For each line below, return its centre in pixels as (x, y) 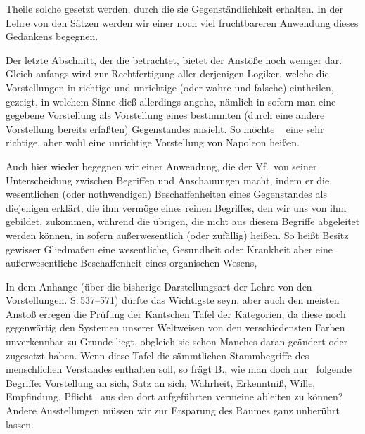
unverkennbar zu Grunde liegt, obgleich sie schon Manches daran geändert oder (177, 342)
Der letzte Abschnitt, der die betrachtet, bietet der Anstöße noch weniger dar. (174, 59)
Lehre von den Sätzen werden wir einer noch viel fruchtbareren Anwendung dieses (182, 22)
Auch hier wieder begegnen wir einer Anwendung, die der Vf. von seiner (161, 166)
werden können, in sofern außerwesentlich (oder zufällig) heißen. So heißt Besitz (177, 235)
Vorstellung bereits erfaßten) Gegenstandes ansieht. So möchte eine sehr (165, 128)
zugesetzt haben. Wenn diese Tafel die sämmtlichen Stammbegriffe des (158, 355)
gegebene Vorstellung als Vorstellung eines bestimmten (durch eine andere (165, 115)
